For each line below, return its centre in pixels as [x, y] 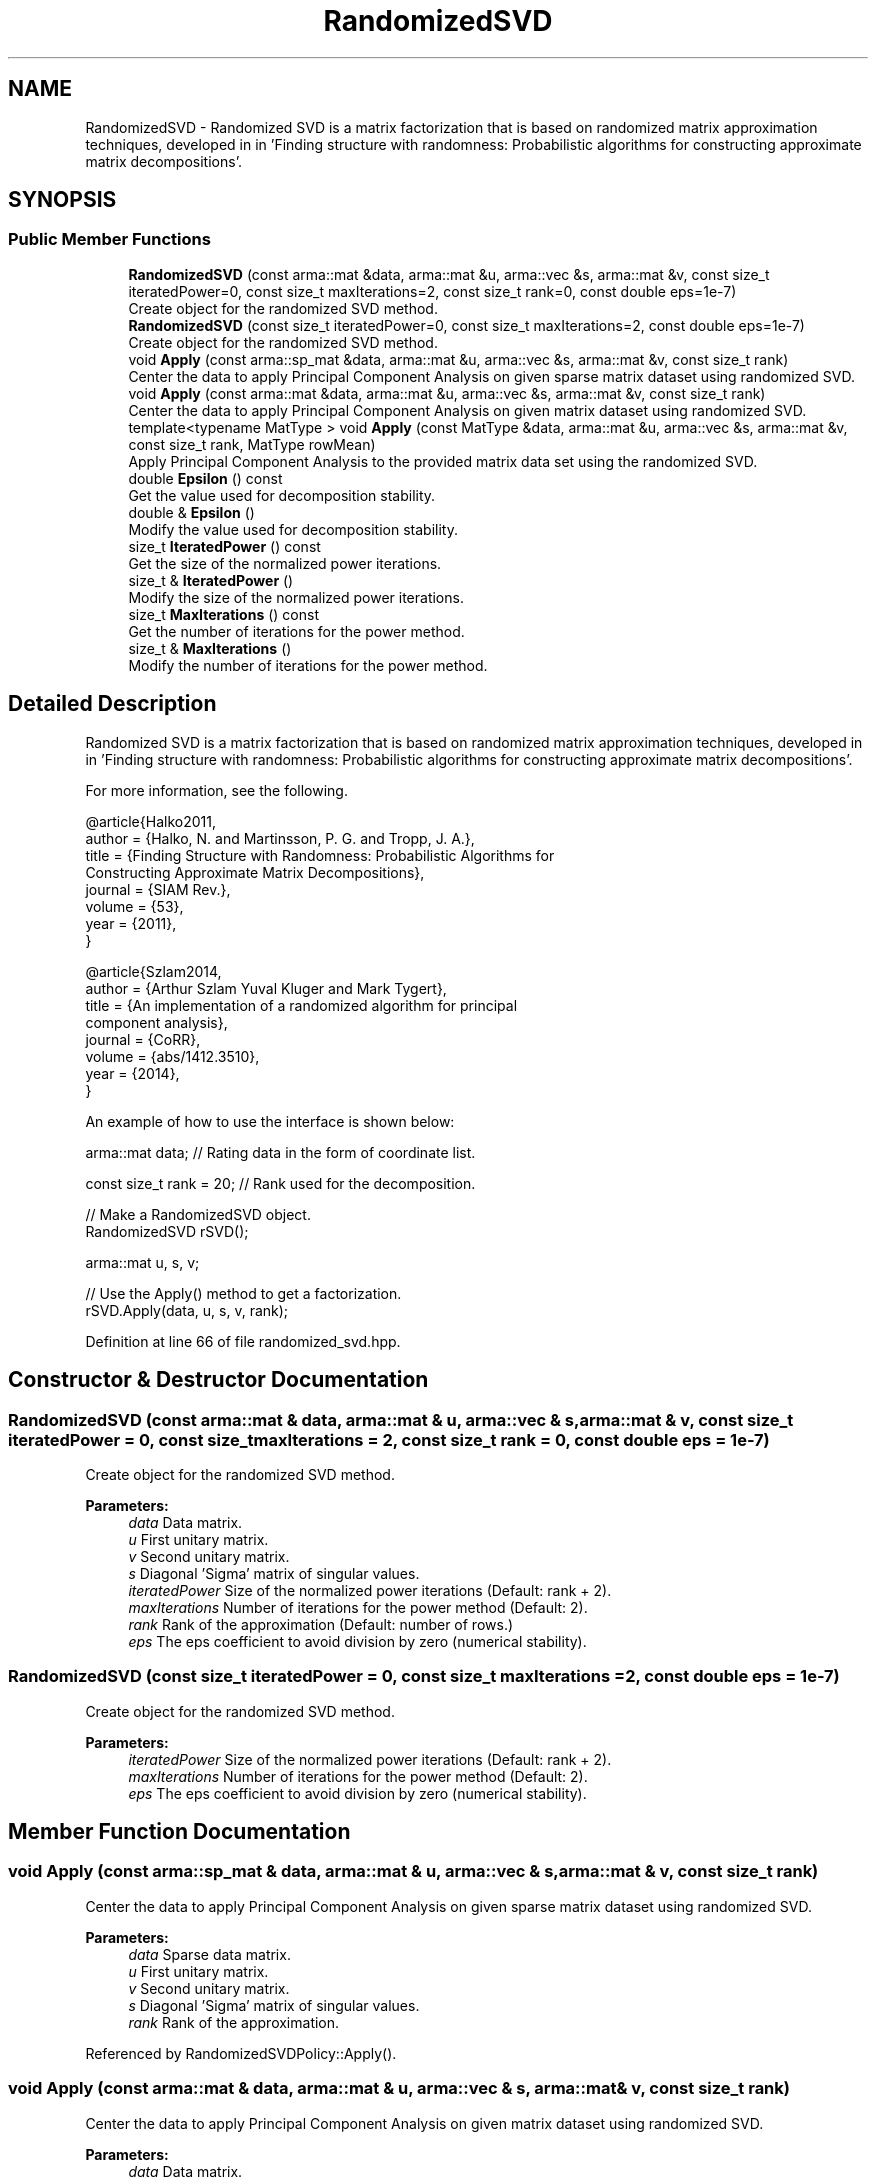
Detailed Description [112, 704]
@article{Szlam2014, [153, 971]
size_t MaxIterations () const [223, 614]
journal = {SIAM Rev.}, [158, 889]
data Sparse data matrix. [209, 1954]
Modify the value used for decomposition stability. [293, 529]
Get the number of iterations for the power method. [296, 631]
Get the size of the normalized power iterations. [285, 563]
